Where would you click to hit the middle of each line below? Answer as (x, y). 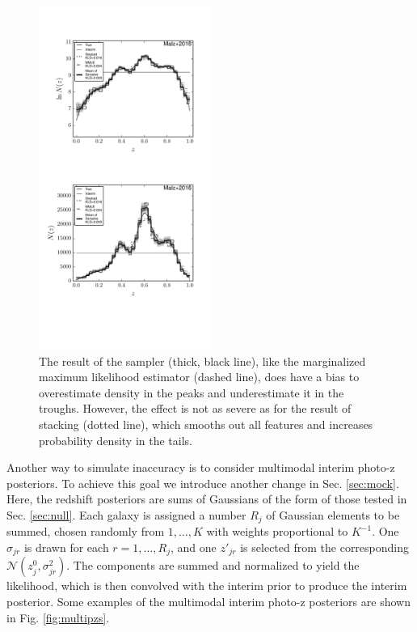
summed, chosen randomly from (86, 531)
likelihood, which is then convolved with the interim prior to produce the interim (207, 585)
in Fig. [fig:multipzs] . (58, 617)
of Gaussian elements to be (333, 514)
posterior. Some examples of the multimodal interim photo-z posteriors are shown (208, 602)
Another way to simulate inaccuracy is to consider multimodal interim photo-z (201, 467)
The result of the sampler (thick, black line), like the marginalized (202, 361)
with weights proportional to (277, 531)
